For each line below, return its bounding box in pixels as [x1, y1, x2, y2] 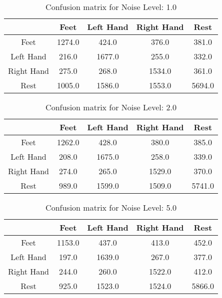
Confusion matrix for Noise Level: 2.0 [45, 101, 176, 113]
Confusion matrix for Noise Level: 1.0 [45, 1, 176, 12]
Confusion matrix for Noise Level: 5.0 [45, 202, 176, 213]
